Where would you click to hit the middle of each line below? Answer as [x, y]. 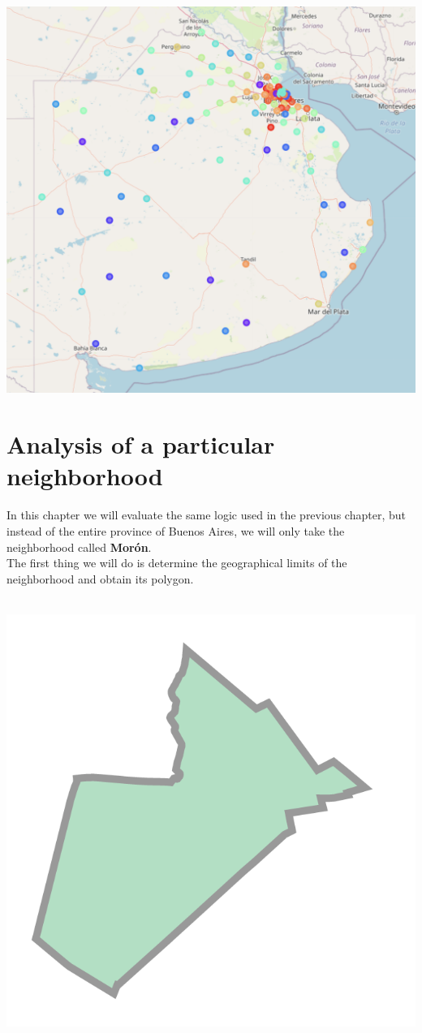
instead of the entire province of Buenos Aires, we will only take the [176, 530]
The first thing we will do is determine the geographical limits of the [177, 563]
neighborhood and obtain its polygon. [100, 578]
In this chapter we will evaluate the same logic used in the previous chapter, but [206, 515]
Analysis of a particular [141, 444]
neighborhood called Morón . [79, 547]
